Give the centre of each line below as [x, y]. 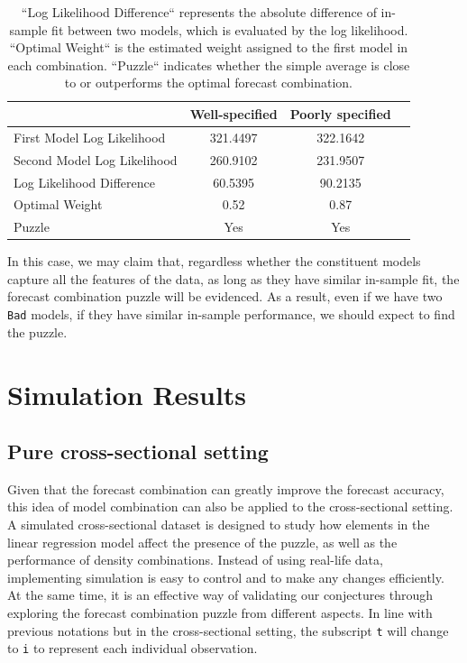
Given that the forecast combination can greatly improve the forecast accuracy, [226, 488]
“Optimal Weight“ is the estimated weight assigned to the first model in [209, 47]
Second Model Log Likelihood [96, 159]
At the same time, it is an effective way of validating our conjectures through [220, 595]
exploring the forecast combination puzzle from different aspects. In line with [220, 613]
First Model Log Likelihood [90, 137]
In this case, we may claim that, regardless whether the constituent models [214, 261]
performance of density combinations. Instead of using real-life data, [195, 560]
